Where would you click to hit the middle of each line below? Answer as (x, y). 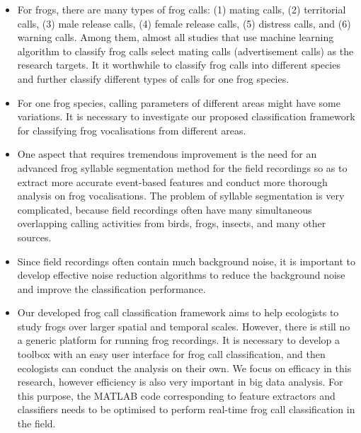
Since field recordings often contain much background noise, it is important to (186, 261)
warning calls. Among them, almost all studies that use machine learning (176, 37)
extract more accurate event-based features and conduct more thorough (172, 181)
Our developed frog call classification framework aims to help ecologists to (178, 312)
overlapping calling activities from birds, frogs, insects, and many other (172, 223)
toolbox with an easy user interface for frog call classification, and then (171, 354)
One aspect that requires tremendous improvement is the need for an (167, 154)
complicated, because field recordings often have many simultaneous (165, 209)
